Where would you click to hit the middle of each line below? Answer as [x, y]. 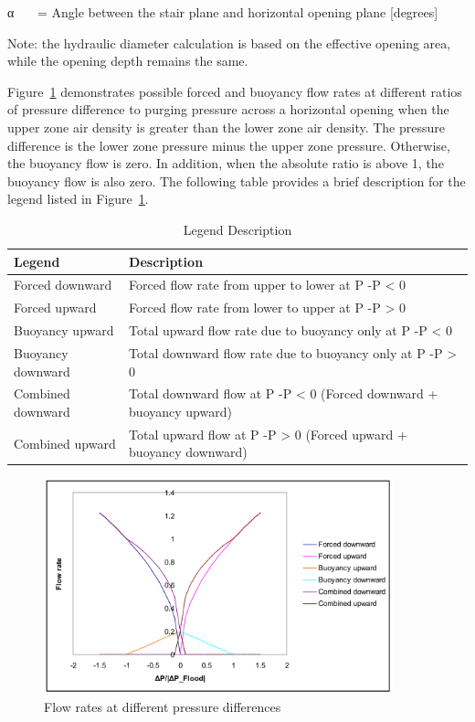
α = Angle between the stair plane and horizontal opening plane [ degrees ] [223, 12]
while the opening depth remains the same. [128, 61]
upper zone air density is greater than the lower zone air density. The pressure [227, 127]
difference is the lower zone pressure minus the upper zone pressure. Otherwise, [229, 145]
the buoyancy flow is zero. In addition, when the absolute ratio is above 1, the [226, 163]
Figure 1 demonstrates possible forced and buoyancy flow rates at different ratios [235, 91]
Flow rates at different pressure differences [163, 706]
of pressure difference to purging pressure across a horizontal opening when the [228, 109]
